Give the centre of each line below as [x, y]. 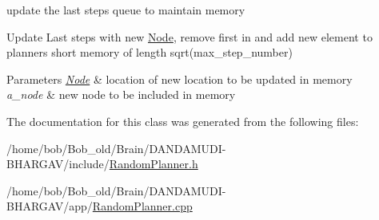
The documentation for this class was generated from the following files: [183, 121]
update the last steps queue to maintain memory [126, 10]
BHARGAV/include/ [58, 164]
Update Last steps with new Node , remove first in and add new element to [189, 36]
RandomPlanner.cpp [142, 206]
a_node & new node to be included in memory [121, 94]
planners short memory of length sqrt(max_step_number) [150, 52]
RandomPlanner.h [154, 164]
